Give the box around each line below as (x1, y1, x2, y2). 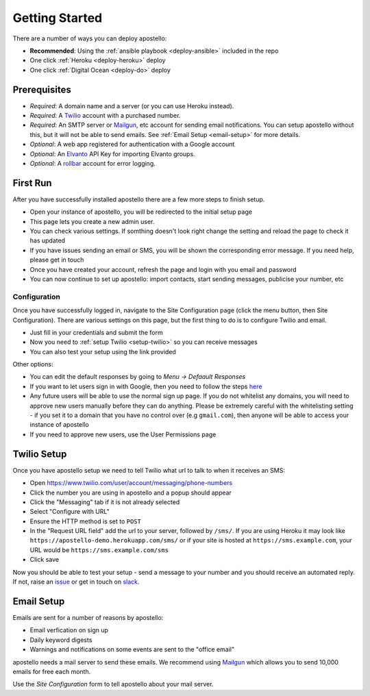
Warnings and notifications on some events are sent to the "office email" (29, 645, 235, 654)
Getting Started (12, 10, 103, 25)
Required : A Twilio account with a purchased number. (29, 112, 181, 120)
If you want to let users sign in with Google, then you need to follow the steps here (29, 382, 262, 390)
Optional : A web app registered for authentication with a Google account (29, 140, 235, 149)
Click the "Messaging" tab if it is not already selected (29, 497, 180, 506)
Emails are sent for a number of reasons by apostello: (12, 613, 164, 621)
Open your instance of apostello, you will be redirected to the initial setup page (29, 208, 253, 216)
